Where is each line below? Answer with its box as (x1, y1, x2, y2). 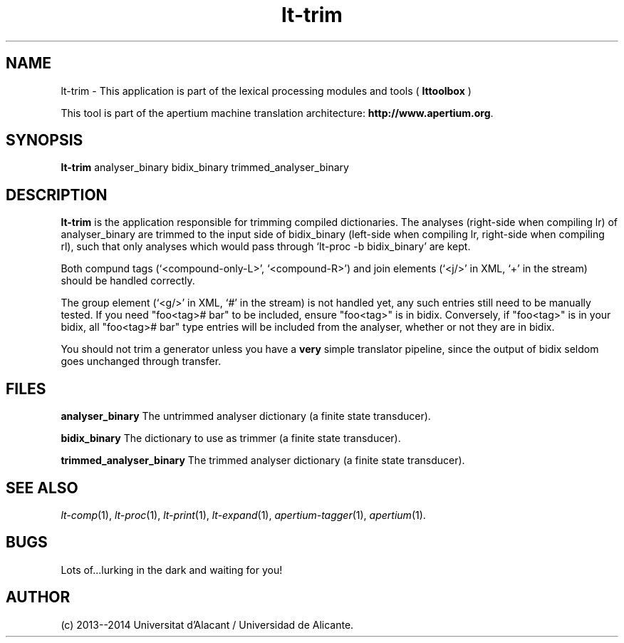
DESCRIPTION (6, 185, 108, 204)
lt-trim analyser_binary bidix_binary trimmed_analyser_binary (61, 161, 349, 174)
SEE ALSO (6, 478, 78, 497)
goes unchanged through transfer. (61, 355, 222, 368)
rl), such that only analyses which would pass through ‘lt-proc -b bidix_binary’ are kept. (61, 240, 471, 253)
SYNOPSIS (6, 131, 83, 150)
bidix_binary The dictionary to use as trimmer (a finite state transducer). (61, 432, 401, 445)
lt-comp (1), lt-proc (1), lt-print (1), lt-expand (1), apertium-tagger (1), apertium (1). (61, 508, 426, 521)
